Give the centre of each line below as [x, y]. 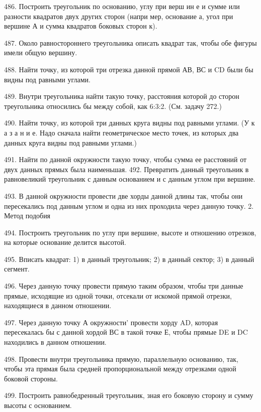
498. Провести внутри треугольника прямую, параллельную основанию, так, [121, 359]
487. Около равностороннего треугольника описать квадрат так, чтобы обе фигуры [130, 42]
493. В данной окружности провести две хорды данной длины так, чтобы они [123, 195]
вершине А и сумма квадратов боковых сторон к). [81, 26]
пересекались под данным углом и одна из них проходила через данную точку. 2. [129, 205]
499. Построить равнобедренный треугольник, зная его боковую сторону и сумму [129, 395]
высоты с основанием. [38, 405]
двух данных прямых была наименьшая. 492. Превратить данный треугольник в [126, 169]
